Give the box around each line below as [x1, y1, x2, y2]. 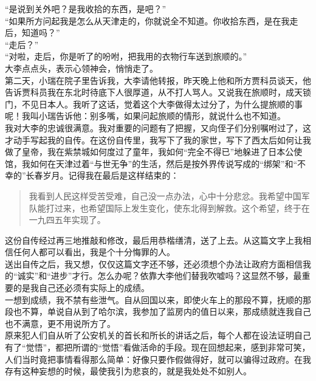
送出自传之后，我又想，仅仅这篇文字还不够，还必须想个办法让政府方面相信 [5, 257, 303, 270]
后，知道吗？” [5, 26, 60, 39]
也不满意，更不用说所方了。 [5, 317, 115, 329]
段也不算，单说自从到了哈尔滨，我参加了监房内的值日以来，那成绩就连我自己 [5, 305, 311, 318]
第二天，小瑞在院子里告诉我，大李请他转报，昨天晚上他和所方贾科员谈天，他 [5, 74, 311, 86]
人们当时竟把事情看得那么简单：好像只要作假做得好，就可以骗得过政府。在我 [5, 352, 311, 365]
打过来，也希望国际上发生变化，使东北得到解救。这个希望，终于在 [46, 201, 310, 214]
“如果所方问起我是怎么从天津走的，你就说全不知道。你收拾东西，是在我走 [5, 14, 298, 27]
